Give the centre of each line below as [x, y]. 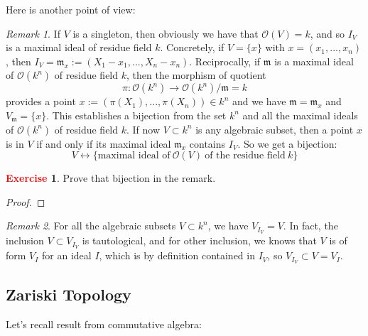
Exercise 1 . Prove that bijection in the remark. [111, 178]
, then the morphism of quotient [196, 75]
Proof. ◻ [26, 201]
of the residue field [245, 156]
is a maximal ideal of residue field [79, 47]
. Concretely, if [192, 47]
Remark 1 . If [33, 33]
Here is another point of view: [71, 9]
